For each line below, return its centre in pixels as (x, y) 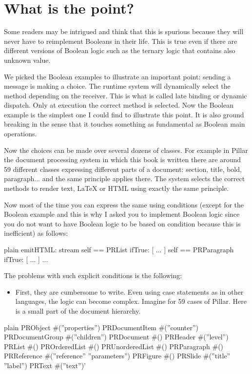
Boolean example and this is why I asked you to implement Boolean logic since (122, 214)
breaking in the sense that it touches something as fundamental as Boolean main (125, 124)
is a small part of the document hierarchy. (78, 310)
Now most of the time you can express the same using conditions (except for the (124, 204)
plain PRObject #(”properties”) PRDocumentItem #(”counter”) (101, 327)
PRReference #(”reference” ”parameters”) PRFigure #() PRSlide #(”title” (117, 356)
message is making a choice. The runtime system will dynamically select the (117, 86)
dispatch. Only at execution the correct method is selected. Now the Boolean (119, 105)
